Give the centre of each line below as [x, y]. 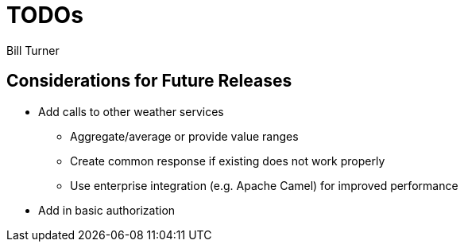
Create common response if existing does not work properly [228, 161]
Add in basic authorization [107, 210]
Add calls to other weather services [131, 111]
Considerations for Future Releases [149, 81]
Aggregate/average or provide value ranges [184, 136]
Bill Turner [33, 50]
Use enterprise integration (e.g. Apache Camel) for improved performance [264, 185]
